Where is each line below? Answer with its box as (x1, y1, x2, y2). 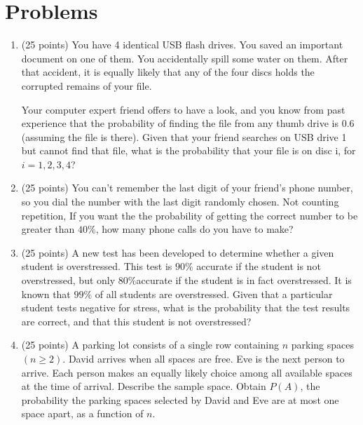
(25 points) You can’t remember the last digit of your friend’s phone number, (21, 180, 353, 195)
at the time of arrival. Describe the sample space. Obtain (21, 379, 266, 393)
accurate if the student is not (196, 259, 321, 274)
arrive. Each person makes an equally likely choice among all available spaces (21, 365, 352, 379)
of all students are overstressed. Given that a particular (95, 286, 333, 301)
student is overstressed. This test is (21, 259, 172, 274)
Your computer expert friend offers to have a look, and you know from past (21, 102, 345, 116)
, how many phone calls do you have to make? (95, 222, 294, 236)
